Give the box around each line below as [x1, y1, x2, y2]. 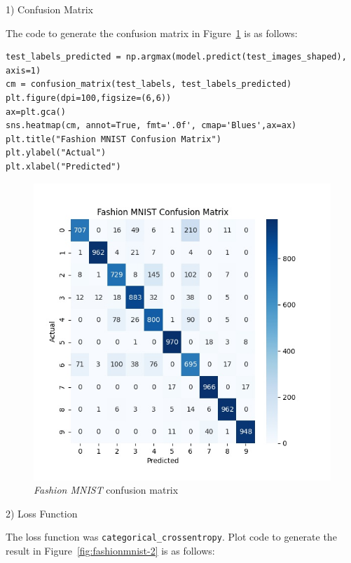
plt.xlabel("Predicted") [6, 161, 121, 172]
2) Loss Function [6, 506, 78, 520]
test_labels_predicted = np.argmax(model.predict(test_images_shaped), [6, 52, 347, 62]
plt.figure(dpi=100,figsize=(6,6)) [6, 92, 172, 103]
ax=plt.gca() [6, 106, 66, 117]
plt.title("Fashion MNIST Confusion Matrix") [6, 134, 221, 144]
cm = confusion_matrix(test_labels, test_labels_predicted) [6, 79, 292, 90]
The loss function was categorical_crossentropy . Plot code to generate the [6, 529, 337, 544]
